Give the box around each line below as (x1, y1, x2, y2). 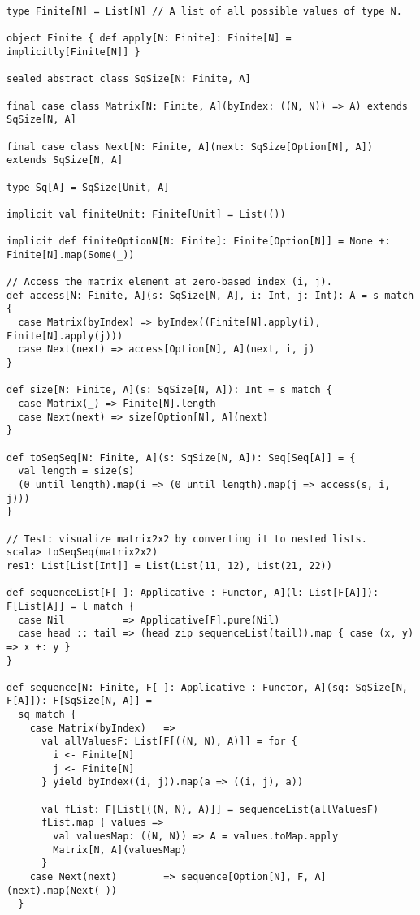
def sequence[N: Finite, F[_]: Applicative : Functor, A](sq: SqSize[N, (6, 681, 408, 693)
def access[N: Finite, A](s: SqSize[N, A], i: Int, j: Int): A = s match (6, 289, 414, 301)
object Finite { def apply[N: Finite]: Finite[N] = (6, 32, 292, 45)
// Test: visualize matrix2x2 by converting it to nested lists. (6, 533, 367, 545)
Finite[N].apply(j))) (6, 330, 123, 342)
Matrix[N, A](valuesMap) (53, 844, 187, 856)
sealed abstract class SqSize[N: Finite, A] (6, 73, 251, 85)
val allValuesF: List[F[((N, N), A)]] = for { (41, 736, 297, 748)
